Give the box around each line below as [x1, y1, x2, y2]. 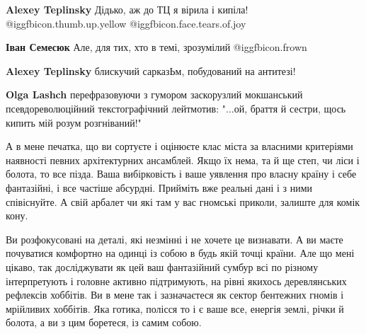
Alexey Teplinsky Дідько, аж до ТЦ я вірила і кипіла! [6, 2, 248, 16]
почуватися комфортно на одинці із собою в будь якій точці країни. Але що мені [6, 246, 355, 260]
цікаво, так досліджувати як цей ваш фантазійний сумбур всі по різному [6, 259, 319, 274]
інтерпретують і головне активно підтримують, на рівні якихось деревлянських [6, 273, 347, 288]
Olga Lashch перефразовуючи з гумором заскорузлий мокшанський [6, 87, 303, 102]
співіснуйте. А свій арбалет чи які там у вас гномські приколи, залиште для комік [6, 194, 360, 209]
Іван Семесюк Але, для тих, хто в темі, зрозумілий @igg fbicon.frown [6, 40, 307, 54]
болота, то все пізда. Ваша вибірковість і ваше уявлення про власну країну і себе [6, 166, 357, 181]
